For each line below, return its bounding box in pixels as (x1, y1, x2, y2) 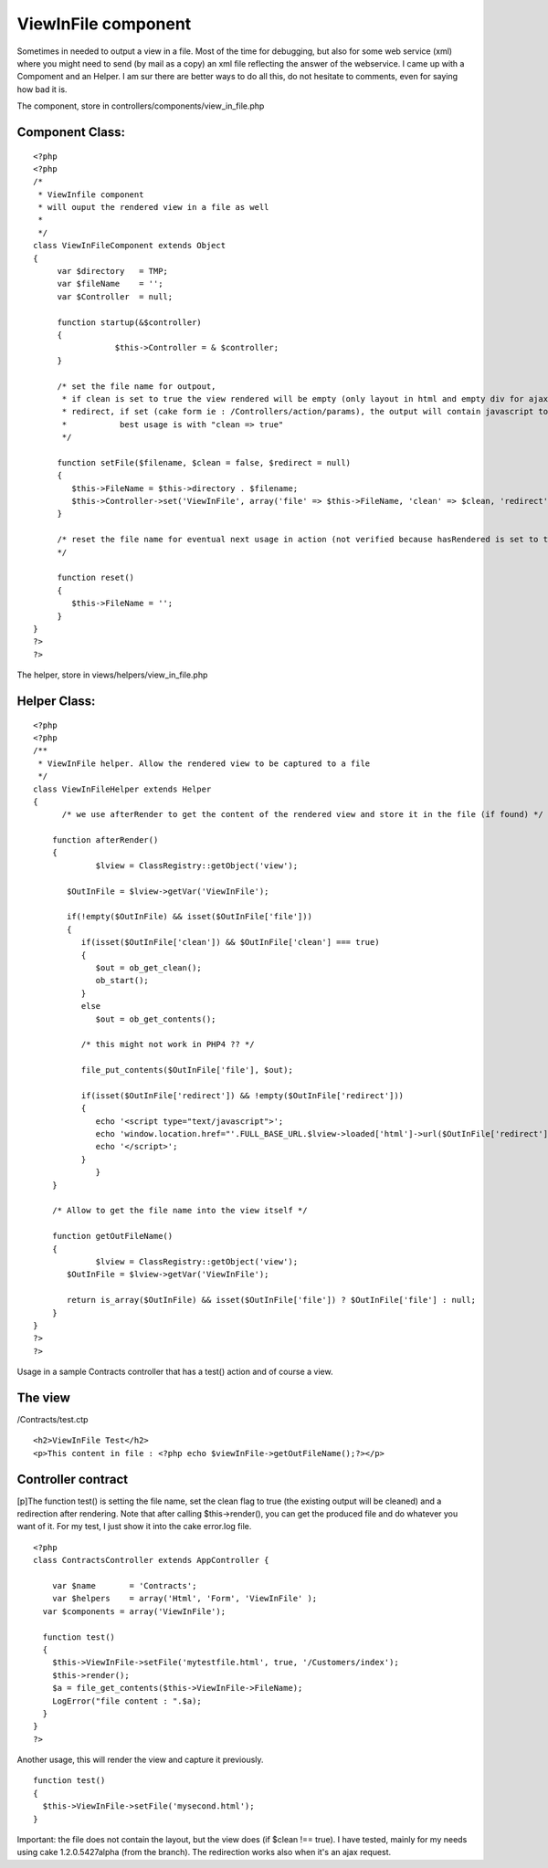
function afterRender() (51, 835, 159, 845)
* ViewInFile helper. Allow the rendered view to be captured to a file (37, 758, 371, 769)
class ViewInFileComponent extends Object (33, 240, 227, 251)
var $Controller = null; (57, 291, 174, 301)
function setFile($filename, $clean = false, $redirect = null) (57, 457, 352, 467)
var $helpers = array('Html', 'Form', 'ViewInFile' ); (51, 1593, 318, 1604)
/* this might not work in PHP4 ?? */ (80, 1039, 255, 1050)
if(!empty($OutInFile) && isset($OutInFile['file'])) (67, 911, 312, 922)
